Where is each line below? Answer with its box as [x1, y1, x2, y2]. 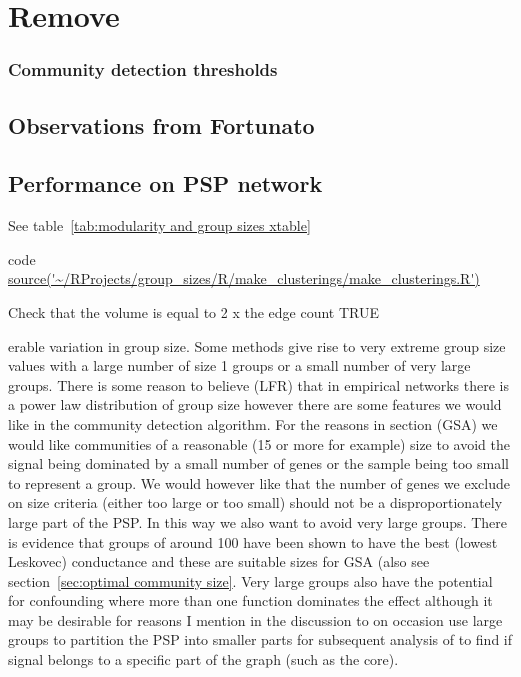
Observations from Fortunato [8, 109, 315, 140]
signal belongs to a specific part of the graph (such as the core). [8, 649, 399, 670]
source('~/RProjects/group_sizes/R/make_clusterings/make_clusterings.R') [8, 268, 480, 289]
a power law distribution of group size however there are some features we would [8, 394, 502, 415]
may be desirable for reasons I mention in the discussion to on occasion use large [8, 609, 503, 630]
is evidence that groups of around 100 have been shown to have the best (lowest [8, 531, 498, 552]
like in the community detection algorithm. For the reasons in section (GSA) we [8, 413, 498, 434]
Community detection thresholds [8, 57, 278, 82]
